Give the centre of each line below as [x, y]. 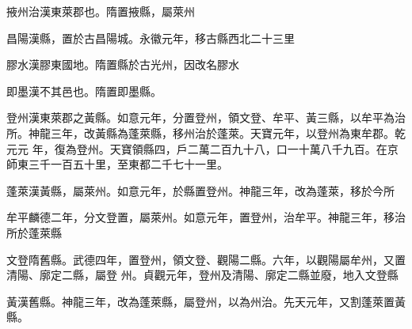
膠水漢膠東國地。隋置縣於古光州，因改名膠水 [123, 64]
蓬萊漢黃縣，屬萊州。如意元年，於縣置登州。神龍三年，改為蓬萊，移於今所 [200, 190]
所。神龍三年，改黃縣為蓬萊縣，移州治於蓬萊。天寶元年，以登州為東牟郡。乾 [206, 132]
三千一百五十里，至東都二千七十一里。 [128, 164]
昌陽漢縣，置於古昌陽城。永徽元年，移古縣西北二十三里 [151, 38]
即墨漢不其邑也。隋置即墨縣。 [84, 91]
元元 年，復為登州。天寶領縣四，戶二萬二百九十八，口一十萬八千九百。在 [197, 148]
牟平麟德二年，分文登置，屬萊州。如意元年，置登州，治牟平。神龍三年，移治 [206, 217]
